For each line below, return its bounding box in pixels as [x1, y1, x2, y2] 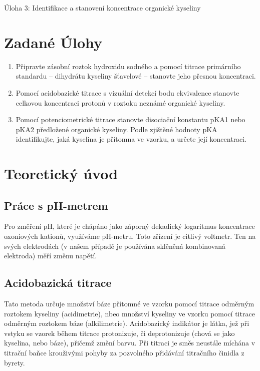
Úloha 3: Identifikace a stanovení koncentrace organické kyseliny [4, 3, 201, 13]
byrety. [4, 357, 25, 367]
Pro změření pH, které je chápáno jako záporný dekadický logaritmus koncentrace [4, 221, 255, 231]
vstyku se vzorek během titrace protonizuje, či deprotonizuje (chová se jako [4, 327, 235, 338]
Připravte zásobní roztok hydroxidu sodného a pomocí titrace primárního [16, 61, 241, 71]
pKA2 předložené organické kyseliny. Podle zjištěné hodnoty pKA [16, 124, 217, 134]
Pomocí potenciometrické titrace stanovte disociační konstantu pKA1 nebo [16, 114, 245, 125]
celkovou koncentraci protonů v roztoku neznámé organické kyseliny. [16, 97, 225, 108]
